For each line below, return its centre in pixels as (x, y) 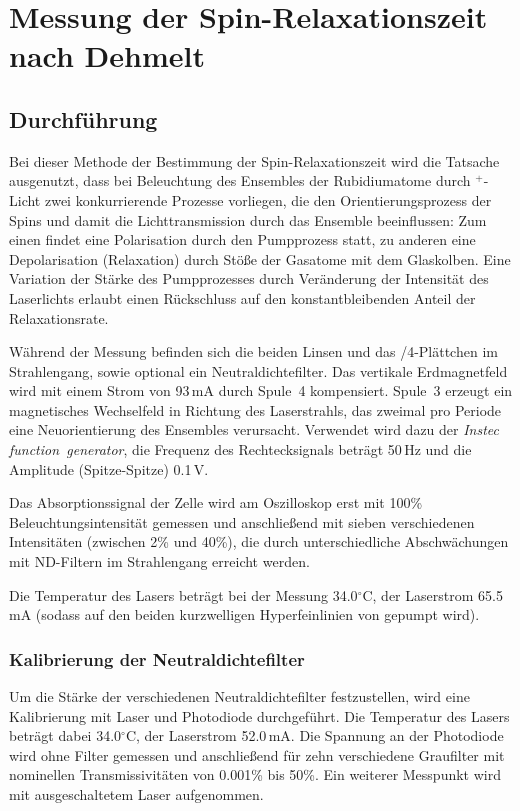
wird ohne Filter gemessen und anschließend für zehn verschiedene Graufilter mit (257, 754)
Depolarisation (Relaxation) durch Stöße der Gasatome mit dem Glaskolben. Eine (260, 258)
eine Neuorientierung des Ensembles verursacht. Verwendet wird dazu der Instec (254, 429)
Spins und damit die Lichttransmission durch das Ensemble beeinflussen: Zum (248, 219)
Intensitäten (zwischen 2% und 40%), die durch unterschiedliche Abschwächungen (259, 541)
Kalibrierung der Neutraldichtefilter (157, 658)
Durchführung (83, 118)
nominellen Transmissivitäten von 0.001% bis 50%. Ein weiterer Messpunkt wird (255, 774)
